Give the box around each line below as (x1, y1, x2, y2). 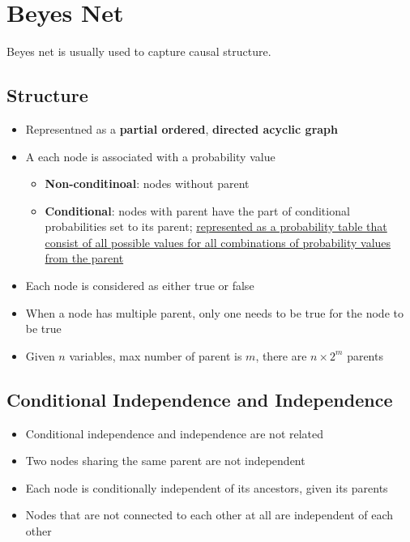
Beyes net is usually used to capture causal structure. (6, 43, 271, 60)
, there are (255, 347, 307, 364)
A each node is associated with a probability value (25, 147, 275, 164)
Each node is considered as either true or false (25, 277, 254, 294)
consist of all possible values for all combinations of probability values (45, 233, 391, 250)
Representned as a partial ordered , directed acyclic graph (25, 120, 339, 137)
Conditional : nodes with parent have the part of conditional (45, 202, 350, 219)
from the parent (45, 250, 124, 267)
